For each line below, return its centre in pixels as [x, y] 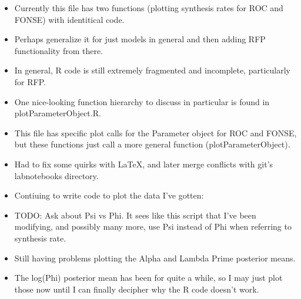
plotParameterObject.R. [58, 113]
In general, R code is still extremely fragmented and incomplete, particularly [152, 70]
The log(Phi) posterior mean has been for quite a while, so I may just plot [148, 278]
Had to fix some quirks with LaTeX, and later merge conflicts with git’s [144, 164]
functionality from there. [59, 50]
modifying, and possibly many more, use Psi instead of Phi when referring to [153, 226]
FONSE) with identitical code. [69, 19]
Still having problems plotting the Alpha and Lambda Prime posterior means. [155, 258]
